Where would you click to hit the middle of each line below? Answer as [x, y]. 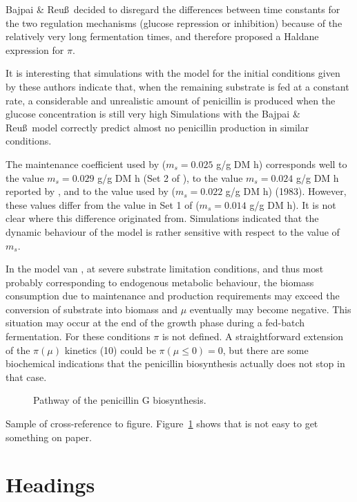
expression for [35, 49]
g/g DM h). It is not [293, 204]
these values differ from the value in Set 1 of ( [103, 204]
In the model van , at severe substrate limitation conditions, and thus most [165, 269]
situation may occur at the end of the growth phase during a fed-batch [155, 323]
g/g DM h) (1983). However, [286, 191]
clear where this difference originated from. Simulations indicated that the [162, 218]
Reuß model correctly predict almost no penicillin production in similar [157, 127]
